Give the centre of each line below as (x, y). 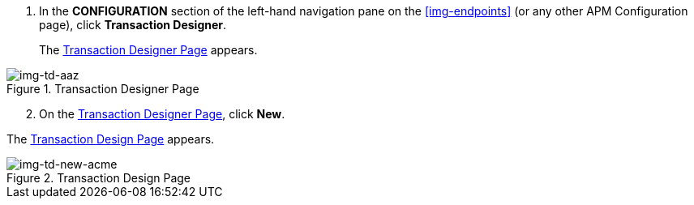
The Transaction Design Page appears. (111, 139)
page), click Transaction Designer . (133, 25)
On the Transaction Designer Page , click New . (162, 114)
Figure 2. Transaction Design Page (99, 178)
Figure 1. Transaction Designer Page (103, 89)
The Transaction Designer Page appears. (148, 50)
